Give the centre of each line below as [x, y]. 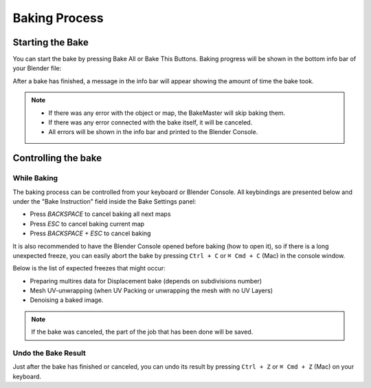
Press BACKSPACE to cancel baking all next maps [100, 214]
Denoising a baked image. [67, 300]
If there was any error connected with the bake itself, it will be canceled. [150, 122]
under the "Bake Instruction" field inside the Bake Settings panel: [104, 201]
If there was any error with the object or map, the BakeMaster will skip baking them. [167, 113]
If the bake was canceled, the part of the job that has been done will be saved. [142, 332]
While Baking [35, 178]
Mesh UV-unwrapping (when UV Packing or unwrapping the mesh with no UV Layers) [151, 291]
